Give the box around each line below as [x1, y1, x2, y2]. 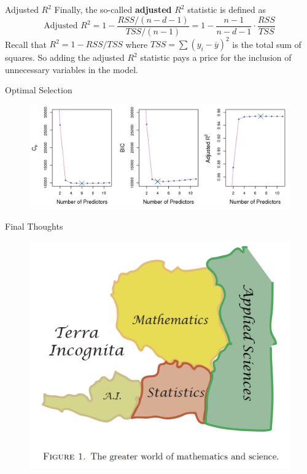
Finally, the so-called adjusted [54, 3, 172, 15]
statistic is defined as [187, 3, 266, 15]
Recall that [5, 37, 47, 50]
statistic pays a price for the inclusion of [140, 51, 292, 64]
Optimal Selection [5, 84, 72, 96]
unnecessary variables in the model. [5, 63, 138, 76]
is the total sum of [232, 37, 301, 50]
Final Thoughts [5, 220, 63, 233]
